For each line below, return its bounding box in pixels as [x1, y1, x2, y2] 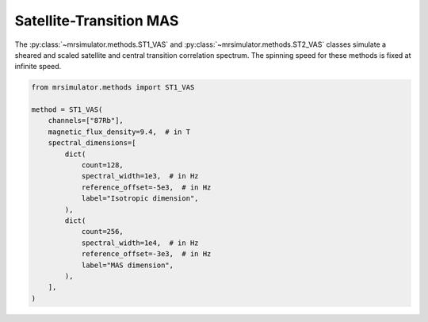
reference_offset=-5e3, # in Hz [81, 182, 212, 192]
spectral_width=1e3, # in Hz [81, 171, 199, 181]
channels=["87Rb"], [48, 116, 124, 125]
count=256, [81, 227, 124, 236]
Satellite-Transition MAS [14, 12, 179, 29]
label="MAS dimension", [81, 260, 174, 270]
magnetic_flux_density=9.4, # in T [48, 127, 190, 136]
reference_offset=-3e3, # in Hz [81, 250, 212, 259]
